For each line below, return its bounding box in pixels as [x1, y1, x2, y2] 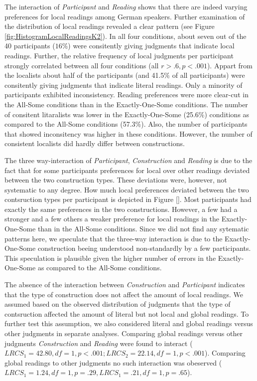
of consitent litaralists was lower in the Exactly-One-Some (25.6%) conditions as [4, 109, 250, 119]
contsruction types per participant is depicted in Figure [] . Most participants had [4, 194, 252, 204]
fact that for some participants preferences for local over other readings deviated [4, 165, 250, 175]
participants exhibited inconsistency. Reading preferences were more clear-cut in [4, 89, 249, 100]
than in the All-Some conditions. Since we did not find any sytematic [37, 223, 249, 234]
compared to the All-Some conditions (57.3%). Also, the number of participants [4, 119, 248, 129]
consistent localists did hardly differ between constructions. [4, 138, 185, 149]
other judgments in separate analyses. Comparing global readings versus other [4, 328, 243, 338]
